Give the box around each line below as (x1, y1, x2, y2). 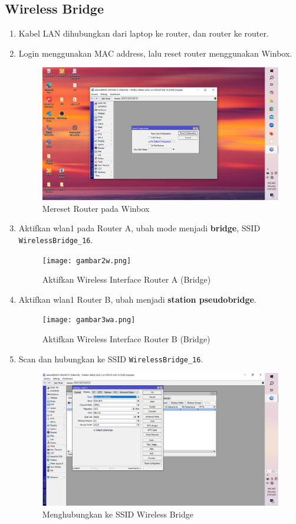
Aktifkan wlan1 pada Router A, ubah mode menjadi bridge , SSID (18, 222, 261, 234)
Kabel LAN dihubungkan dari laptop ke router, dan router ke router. (18, 27, 269, 40)
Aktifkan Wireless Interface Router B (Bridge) (42, 333, 211, 345)
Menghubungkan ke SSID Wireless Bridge (42, 507, 193, 520)
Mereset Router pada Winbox (42, 202, 150, 214)
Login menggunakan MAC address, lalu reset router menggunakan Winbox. (18, 47, 292, 59)
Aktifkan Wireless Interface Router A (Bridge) (42, 273, 211, 286)
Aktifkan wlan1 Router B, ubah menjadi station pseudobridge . (18, 293, 256, 305)
